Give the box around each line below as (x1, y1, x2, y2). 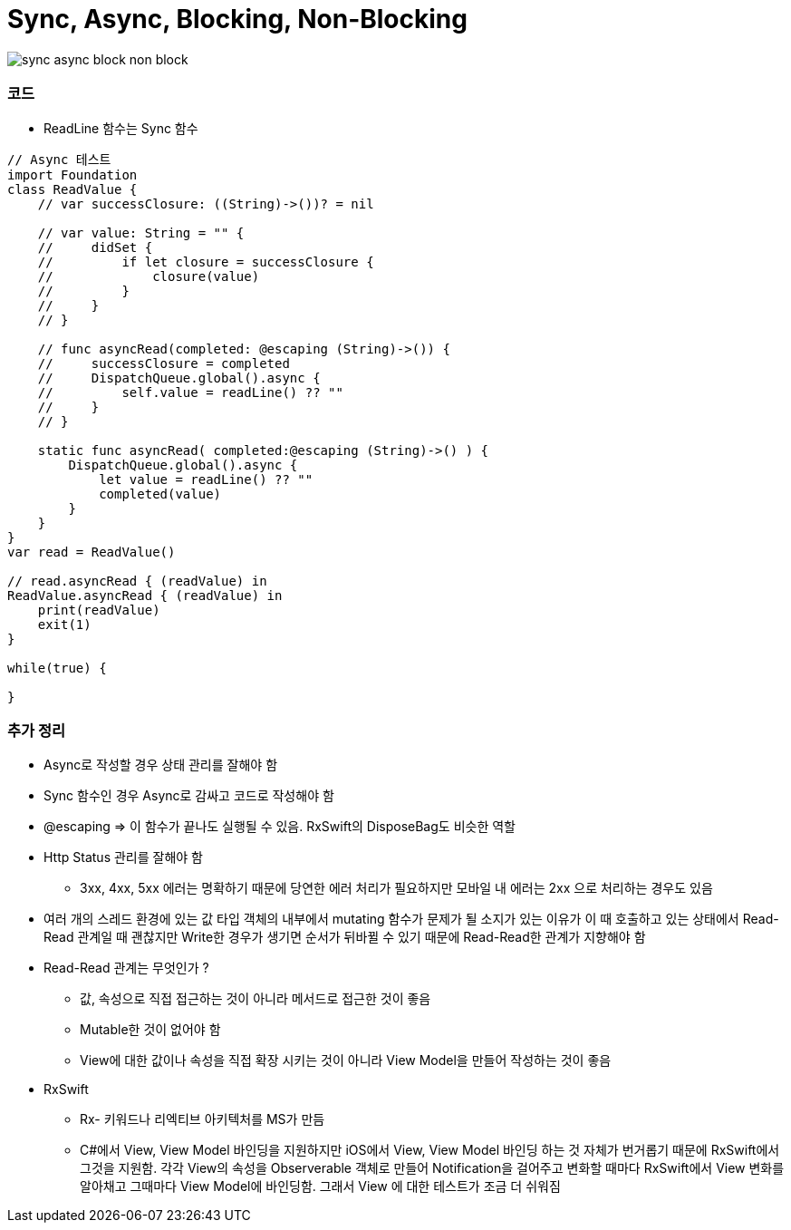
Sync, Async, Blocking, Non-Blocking (7, 4, 468, 34)
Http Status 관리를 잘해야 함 (43, 849, 203, 866)
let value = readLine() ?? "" (99, 471, 314, 487)
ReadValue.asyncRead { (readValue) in (7, 587, 283, 603)
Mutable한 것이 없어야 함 (80, 1022, 221, 1038)
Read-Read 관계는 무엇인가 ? (43, 960, 209, 976)
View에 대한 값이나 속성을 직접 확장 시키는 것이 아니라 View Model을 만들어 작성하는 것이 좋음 (80, 1052, 612, 1069)
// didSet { (37, 239, 153, 255)
